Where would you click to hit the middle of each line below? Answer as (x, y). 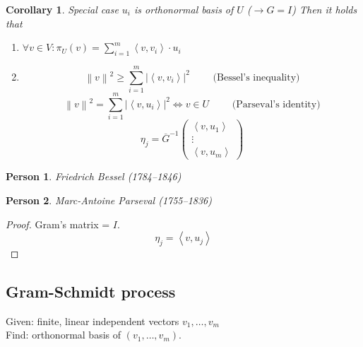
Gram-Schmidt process (91, 291)
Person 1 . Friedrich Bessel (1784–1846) (94, 176)
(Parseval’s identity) (276, 104)
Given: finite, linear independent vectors (93, 320)
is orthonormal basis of (184, 9)
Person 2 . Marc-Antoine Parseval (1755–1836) (109, 200)
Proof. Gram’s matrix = (58, 224)
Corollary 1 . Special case (62, 9)
